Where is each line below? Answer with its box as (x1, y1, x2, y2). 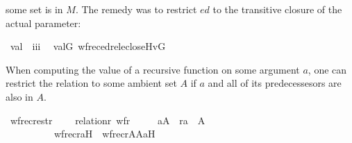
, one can (308, 62, 347, 76)
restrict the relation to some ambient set (6, 76, 177, 90)
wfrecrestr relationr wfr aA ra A (10, 112, 206, 127)
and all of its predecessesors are (208, 76, 342, 90)
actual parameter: (6, 15, 81, 30)
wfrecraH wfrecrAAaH (53, 126, 156, 141)
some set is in (6, 2, 63, 16)
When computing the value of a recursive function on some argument (6, 62, 300, 76)
